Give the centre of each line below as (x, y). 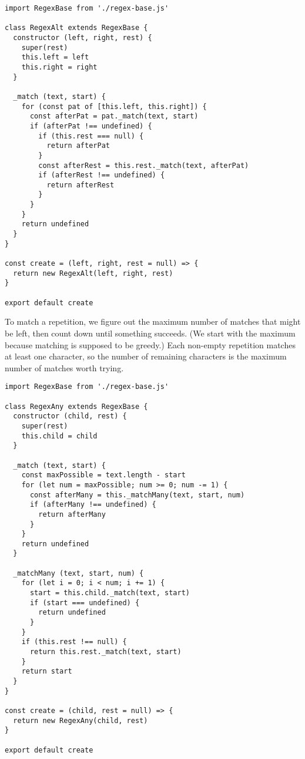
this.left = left (55, 57)
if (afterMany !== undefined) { (93, 505)
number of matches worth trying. (64, 367)
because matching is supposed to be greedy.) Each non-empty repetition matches (150, 344)
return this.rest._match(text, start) (105, 652)
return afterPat (78, 146)
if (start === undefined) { (85, 603)
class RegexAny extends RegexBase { (76, 406)
